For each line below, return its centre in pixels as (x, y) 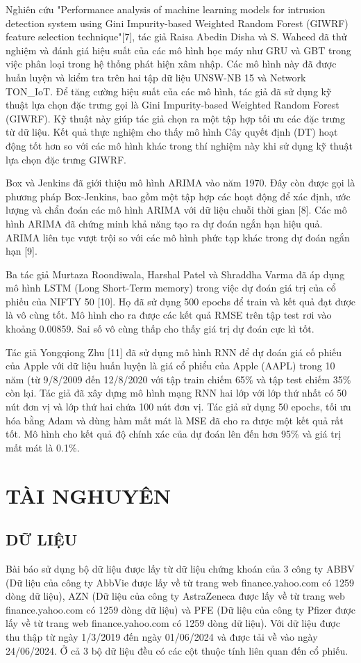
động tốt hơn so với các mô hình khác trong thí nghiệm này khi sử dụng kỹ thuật (179, 145)
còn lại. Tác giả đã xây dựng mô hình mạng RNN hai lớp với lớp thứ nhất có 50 (176, 393)
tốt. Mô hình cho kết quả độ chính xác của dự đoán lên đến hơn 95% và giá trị (174, 434)
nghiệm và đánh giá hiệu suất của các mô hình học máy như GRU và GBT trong (178, 50)
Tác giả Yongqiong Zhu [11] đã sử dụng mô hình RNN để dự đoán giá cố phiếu (174, 352)
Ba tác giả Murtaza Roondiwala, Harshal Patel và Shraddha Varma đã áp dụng (175, 274)
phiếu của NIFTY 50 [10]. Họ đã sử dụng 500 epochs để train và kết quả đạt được (180, 301)
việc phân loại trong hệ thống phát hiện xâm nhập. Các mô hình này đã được (171, 64)
